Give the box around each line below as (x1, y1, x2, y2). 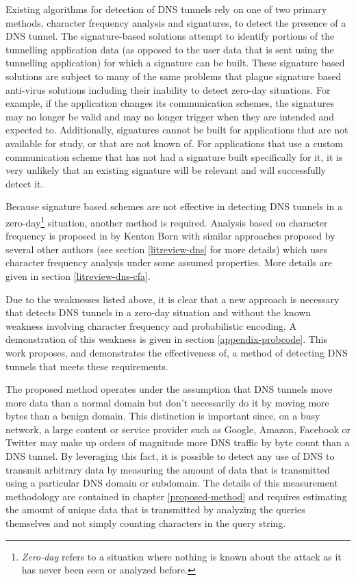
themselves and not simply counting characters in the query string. (5, 516, 286, 530)
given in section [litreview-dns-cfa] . (5, 268, 151, 283)
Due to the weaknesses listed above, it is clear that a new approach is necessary (5, 292, 340, 306)
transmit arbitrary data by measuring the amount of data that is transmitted (5, 462, 330, 476)
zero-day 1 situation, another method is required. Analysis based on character (5, 213, 328, 229)
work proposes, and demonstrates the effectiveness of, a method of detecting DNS (5, 345, 348, 359)
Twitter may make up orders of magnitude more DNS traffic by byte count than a (5, 435, 350, 450)
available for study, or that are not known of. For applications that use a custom (5, 135, 344, 150)
